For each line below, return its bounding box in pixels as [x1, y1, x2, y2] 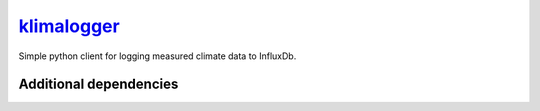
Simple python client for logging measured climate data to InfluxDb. [18, 50, 297, 62]
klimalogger [18, 15, 120, 37]
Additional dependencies [18, 76, 179, 93]
